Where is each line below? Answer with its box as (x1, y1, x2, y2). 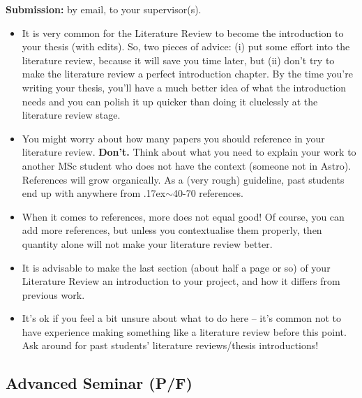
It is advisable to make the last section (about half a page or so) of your (22, 260, 331, 274)
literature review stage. (22, 108, 121, 122)
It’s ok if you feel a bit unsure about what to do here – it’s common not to (22, 311, 342, 325)
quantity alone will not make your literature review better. (22, 236, 273, 251)
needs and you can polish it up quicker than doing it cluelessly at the (22, 94, 318, 108)
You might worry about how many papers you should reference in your (22, 131, 325, 145)
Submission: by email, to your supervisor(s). (6, 2, 202, 16)
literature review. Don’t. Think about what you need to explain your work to (22, 145, 356, 159)
